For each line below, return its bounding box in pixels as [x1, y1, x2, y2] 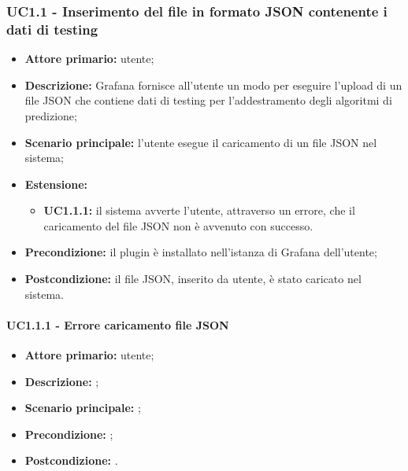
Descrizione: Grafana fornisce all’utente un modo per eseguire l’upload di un [24, 76, 402, 93]
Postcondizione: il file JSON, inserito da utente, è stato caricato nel [24, 270, 362, 287]
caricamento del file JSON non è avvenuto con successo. [43, 217, 313, 234]
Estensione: [24, 175, 87, 192]
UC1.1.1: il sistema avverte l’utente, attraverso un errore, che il [43, 202, 355, 219]
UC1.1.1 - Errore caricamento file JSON [6, 316, 229, 333]
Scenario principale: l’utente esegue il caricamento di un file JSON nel [24, 134, 377, 150]
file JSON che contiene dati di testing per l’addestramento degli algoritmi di [24, 92, 392, 109]
